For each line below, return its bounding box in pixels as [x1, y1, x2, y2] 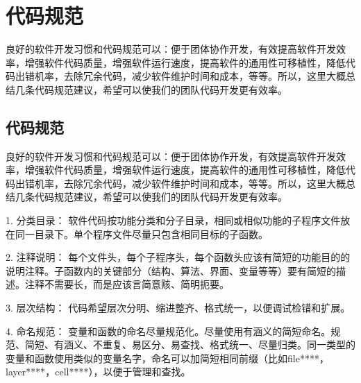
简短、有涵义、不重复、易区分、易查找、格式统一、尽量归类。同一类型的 [24, 337, 355, 352]
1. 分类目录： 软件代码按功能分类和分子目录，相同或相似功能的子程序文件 [6, 213, 341, 228]
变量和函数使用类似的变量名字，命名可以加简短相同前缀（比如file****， [6, 350, 329, 365]
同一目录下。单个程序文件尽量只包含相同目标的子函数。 [15, 226, 268, 241]
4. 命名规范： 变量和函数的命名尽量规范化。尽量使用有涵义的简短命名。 [6, 323, 331, 338]
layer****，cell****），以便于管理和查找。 [6, 364, 191, 379]
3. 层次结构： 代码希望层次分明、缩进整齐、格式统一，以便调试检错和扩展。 [6, 300, 351, 315]
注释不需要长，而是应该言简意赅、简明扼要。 [24, 277, 229, 291]
